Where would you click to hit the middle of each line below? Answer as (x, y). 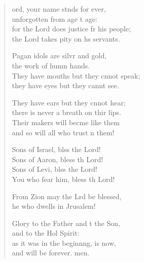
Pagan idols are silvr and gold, (59, 55)
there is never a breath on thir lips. (66, 112)
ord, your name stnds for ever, (59, 9)
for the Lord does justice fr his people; (71, 29)
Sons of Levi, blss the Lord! (55, 169)
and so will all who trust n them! (63, 132)
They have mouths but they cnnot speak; (76, 75)
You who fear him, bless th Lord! (63, 179)
